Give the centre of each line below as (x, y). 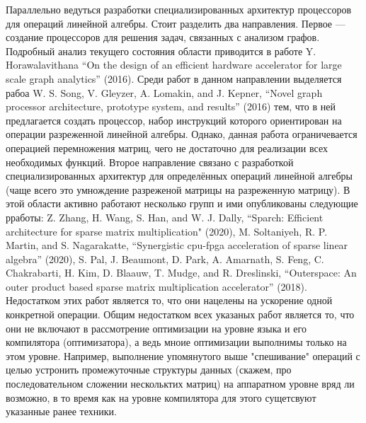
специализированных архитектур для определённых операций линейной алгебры (179, 176)
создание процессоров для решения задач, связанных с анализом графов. (163, 37)
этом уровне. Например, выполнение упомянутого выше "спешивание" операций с (183, 355)
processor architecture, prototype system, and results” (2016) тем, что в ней (171, 106)
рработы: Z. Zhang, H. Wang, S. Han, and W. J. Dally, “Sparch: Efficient (165, 217)
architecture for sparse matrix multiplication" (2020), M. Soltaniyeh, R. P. (167, 231)
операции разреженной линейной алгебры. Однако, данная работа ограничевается (182, 134)
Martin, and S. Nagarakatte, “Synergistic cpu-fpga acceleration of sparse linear (177, 245)
